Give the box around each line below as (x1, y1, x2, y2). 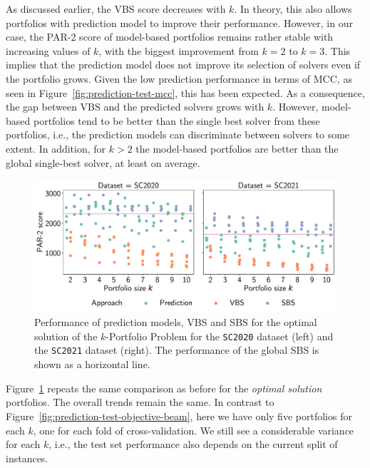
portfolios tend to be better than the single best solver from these (33, 113, 320, 128)
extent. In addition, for (6, 141, 106, 156)
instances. (6, 450, 48, 465)
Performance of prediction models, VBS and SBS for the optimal (34, 315, 317, 330)
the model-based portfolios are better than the (135, 141, 339, 156)
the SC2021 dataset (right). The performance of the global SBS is (34, 342, 319, 357)
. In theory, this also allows (234, 1, 352, 16)
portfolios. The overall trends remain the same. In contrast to (6, 395, 274, 409)
